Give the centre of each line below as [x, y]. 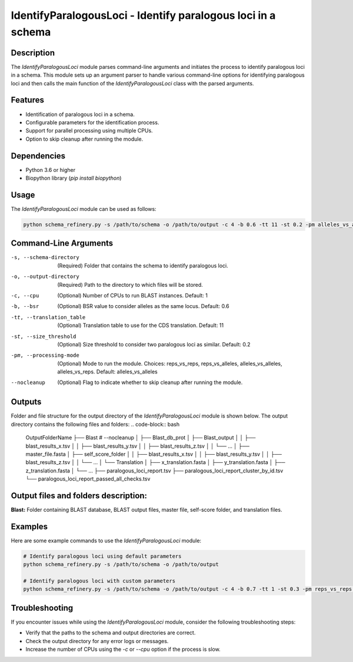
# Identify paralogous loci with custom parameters [99, 581]
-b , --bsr [25, 307]
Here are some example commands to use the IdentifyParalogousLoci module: [106, 540]
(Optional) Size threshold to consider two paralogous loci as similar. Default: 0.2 [154, 344]
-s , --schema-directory [45, 257]
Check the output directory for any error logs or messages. [97, 641]
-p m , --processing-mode [45, 355]
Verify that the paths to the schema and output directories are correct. [111, 633]
